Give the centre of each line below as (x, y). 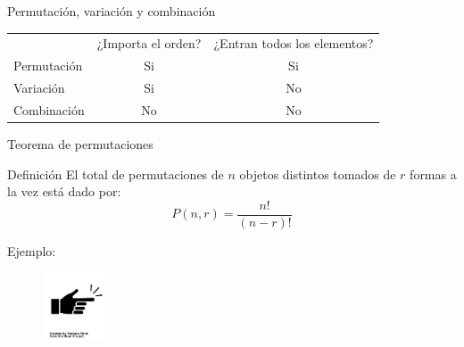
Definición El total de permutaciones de (116, 173)
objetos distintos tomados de (318, 173)
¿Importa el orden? (149, 43)
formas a (433, 173)
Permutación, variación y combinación (112, 11)
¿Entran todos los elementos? (294, 43)
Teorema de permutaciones (80, 143)
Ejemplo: (32, 250)
